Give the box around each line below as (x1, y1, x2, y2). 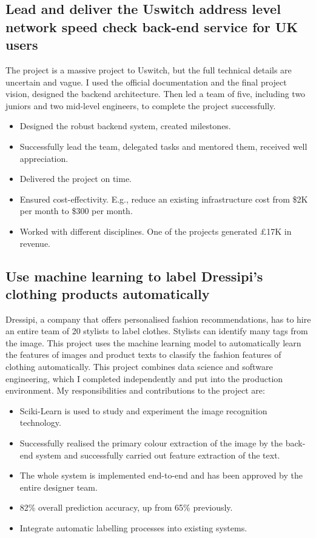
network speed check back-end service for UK (5, 17, 298, 36)
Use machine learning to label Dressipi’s (5, 266, 263, 285)
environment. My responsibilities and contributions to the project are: (5, 384, 265, 397)
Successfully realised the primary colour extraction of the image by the (19, 437, 283, 449)
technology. (19, 416, 61, 429)
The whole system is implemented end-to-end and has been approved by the (19, 469, 303, 482)
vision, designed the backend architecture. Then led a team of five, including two (5, 87, 306, 100)
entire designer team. (19, 480, 98, 493)
